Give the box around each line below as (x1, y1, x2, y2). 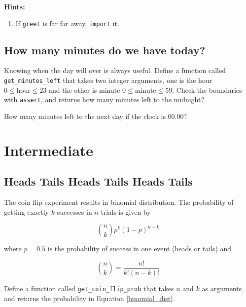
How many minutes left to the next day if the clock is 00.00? (4, 111, 187, 121)
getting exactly (4, 206, 49, 217)
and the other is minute (49, 84, 120, 95)
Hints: (4, 1, 25, 11)
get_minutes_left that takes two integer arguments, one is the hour (4, 75, 212, 85)
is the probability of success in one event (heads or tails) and (47, 243, 232, 254)
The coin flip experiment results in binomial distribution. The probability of (4, 197, 234, 207)
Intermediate (4, 140, 94, 160)
